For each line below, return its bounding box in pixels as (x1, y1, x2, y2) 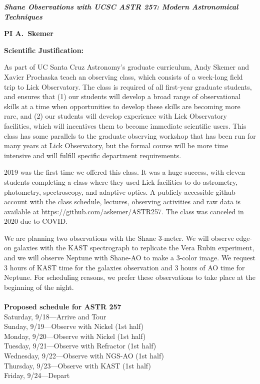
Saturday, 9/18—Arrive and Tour (4, 311, 106, 321)
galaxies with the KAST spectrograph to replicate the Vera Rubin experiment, (13, 242, 254, 253)
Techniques (4, 11, 42, 22)
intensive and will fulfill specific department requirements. (4, 150, 181, 160)
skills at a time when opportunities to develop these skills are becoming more (4, 101, 240, 111)
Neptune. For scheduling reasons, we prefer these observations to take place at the (4, 272, 255, 282)
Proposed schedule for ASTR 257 (4, 301, 121, 312)
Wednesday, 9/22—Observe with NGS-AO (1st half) (4, 350, 164, 360)
